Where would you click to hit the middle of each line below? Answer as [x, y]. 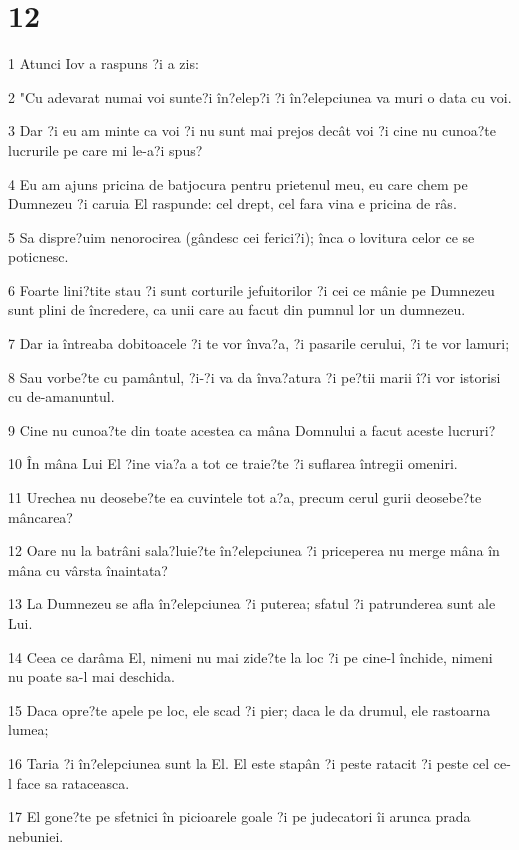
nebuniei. [36, 835]
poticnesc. [38, 256]
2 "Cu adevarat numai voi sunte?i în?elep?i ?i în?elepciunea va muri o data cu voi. [260, 96]
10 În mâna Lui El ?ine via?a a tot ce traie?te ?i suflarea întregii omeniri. [233, 463]
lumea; [28, 729]
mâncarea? [40, 516]
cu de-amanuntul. [61, 396]
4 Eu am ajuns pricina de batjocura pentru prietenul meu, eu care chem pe [238, 183]
